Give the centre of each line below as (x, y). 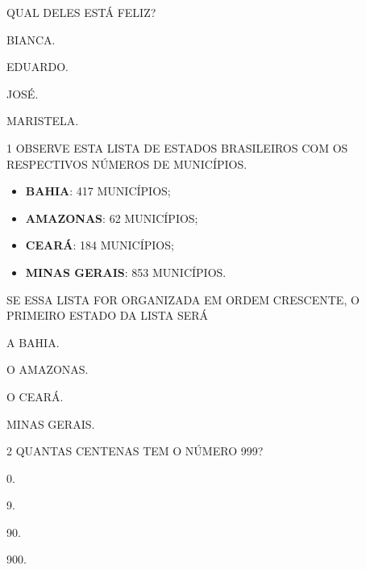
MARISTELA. (43, 121)
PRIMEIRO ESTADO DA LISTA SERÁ (108, 315)
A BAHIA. (33, 342)
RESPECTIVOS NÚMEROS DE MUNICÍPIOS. (127, 163)
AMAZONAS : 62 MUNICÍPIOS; (112, 218)
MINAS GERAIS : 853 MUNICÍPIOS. (126, 272)
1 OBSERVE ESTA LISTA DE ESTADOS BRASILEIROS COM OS (177, 147)
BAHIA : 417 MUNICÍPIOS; (98, 191)
